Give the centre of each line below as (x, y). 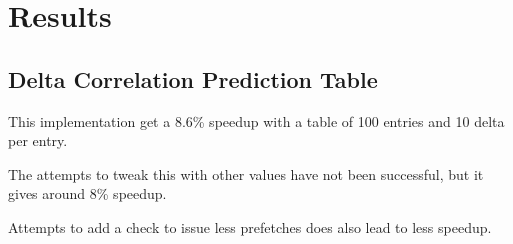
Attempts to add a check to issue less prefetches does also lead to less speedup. (250, 226)
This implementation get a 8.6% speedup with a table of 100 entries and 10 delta (256, 120)
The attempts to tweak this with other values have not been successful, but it (246, 173)
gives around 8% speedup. (87, 193)
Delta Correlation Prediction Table (193, 78)
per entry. (38, 140)
